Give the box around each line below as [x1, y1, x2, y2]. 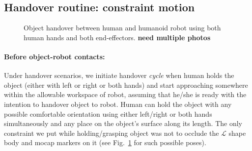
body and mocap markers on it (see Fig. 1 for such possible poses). [4, 137, 206, 148]
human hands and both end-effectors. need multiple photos [24, 32, 211, 42]
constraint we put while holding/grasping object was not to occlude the [4, 127, 219, 138]
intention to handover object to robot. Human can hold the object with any [4, 99, 232, 109]
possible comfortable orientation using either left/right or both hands [4, 108, 212, 119]
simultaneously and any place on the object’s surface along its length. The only [4, 118, 242, 128]
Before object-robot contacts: [4, 51, 105, 61]
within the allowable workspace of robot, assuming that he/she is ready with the [4, 89, 247, 100]
